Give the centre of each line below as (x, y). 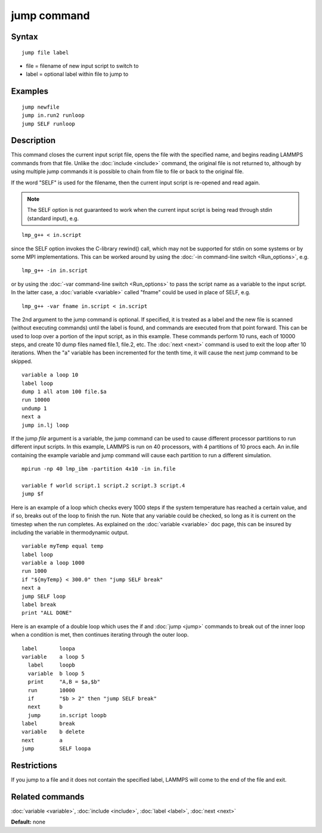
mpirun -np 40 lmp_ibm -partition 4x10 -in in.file (99, 469)
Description (33, 141)
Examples (30, 92)
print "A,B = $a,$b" (64, 682)
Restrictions (34, 766)
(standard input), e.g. (53, 218)
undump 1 (34, 408)
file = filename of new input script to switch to (82, 66)
